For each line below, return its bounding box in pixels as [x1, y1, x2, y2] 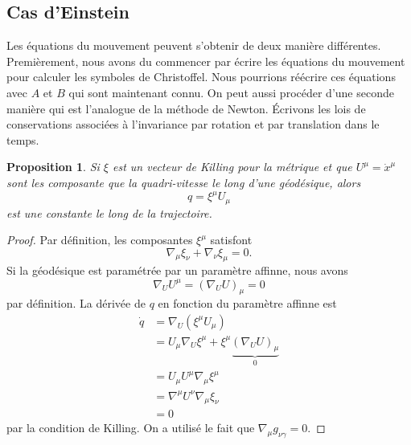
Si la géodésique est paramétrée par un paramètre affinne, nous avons [6, 262, 348, 279]
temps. [6, 131, 39, 148]
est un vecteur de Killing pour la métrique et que [112, 158, 352, 175]
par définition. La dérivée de [6, 295, 146, 312]
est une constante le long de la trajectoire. [6, 204, 212, 221]
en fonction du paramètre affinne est [158, 295, 337, 312]
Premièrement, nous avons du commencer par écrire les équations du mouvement [6, 52, 405, 69]
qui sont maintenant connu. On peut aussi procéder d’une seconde [68, 84, 394, 100]
